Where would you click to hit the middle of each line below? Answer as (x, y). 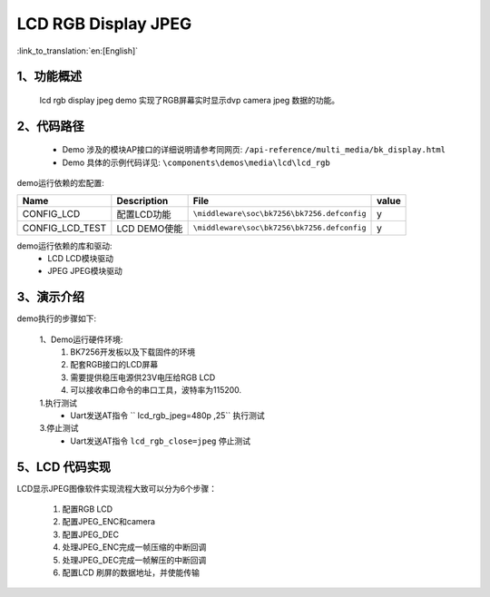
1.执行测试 (58, 403)
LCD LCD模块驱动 (80, 258)
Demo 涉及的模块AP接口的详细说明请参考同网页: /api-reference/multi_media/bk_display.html (254, 150)
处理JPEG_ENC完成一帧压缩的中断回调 (134, 547)
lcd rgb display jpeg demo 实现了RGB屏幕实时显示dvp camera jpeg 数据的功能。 (190, 100)
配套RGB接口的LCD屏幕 (114, 365)
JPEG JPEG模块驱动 (85, 271)
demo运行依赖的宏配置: (60, 183)
